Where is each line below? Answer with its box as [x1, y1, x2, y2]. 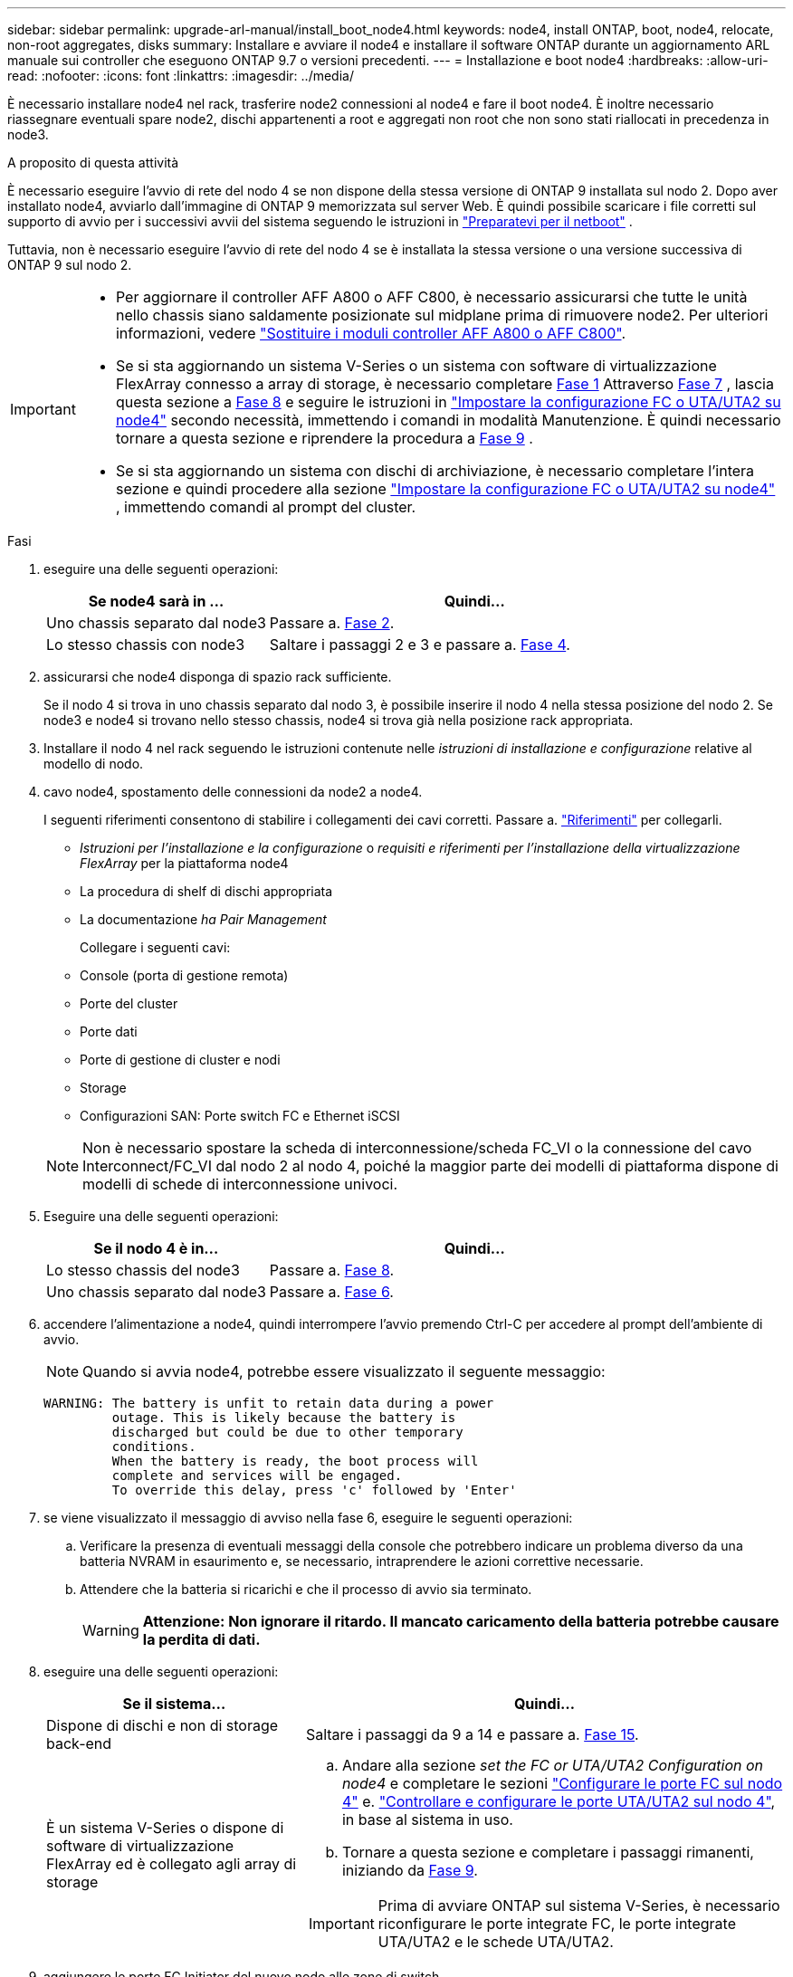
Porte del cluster [80, 996, 178, 1011]
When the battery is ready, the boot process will [111, 1454, 479, 1468]
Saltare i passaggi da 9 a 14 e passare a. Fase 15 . [305, 1725, 639, 1743]
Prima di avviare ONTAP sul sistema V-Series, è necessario [377, 1896, 780, 1915]
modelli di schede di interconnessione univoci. [82, 1175, 398, 1193]
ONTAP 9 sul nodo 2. [7, 257, 132, 272]
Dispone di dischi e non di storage [46, 1716, 279, 1734]
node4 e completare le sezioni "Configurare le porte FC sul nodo [341, 1774, 783, 1792]
